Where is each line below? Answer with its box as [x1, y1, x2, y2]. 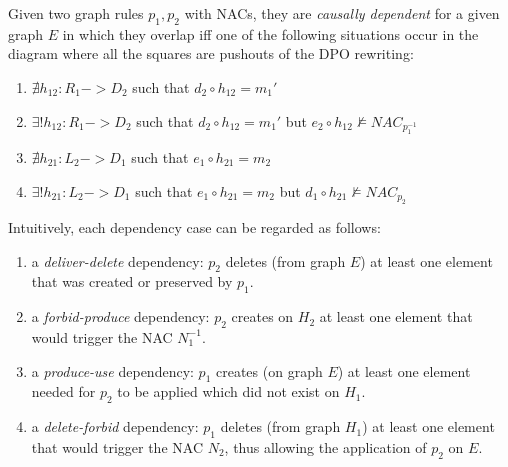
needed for [31, 381, 96, 402]
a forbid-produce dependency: [31, 306, 210, 327]
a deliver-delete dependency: [31, 250, 204, 271]
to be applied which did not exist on [117, 381, 340, 402]
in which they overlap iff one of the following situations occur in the [62, 23, 479, 44]
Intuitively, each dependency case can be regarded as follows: [8, 216, 381, 237]
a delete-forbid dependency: [31, 416, 199, 437]
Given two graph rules [8, 3, 144, 23]
